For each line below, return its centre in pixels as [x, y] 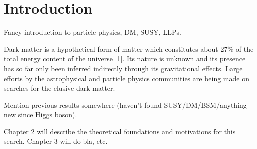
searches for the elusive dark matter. [60, 88]
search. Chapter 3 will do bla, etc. [56, 141]
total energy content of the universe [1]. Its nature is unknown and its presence [125, 59]
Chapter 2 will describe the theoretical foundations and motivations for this [120, 131]
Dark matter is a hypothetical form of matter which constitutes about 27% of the [129, 49]
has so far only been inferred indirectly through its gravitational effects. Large [123, 68]
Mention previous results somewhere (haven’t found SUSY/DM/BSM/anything [125, 104]
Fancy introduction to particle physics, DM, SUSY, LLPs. [93, 32]
